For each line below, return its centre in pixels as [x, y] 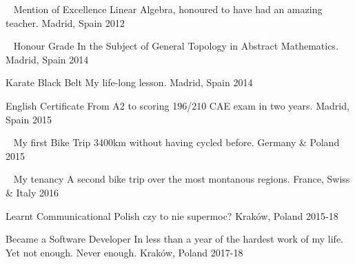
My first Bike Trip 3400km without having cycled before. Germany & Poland [176, 142]
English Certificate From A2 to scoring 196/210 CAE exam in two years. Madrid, [177, 105]
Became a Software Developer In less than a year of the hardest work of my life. [174, 239]
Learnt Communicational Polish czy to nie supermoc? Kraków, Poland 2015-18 [172, 215]
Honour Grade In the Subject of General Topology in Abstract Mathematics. [176, 46]
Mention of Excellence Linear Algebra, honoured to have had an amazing [168, 9]
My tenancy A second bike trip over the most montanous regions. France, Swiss [182, 179]
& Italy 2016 [32, 192]
